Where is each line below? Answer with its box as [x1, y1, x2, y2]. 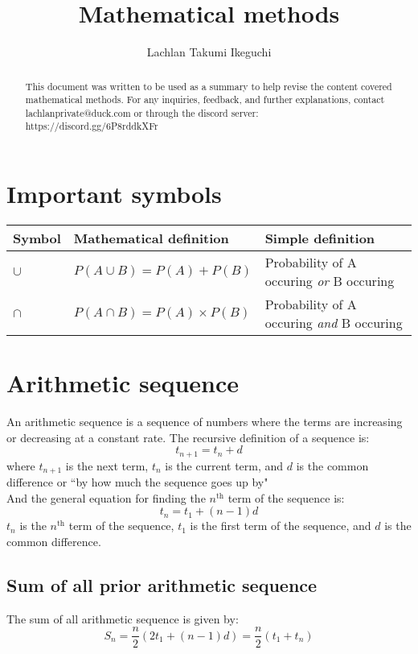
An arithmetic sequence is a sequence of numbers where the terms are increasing [6, 413, 403, 430]
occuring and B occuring [264, 313, 403, 333]
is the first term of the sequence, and [190, 517, 371, 534]
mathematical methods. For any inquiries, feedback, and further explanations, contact [25, 93, 385, 106]
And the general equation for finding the [6, 489, 206, 506]
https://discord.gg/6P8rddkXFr [25, 119, 158, 133]
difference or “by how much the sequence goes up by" [6, 474, 268, 490]
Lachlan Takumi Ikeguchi [146, 43, 272, 60]
